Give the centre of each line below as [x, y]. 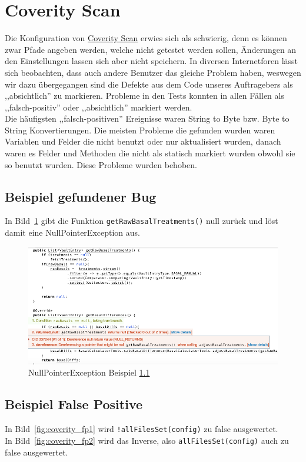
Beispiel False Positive [74, 404]
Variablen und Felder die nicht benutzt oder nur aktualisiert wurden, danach [143, 141]
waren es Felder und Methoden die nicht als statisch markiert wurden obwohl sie [150, 153]
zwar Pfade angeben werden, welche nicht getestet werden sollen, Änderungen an [151, 49]
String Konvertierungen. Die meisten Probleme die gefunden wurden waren [140, 130]
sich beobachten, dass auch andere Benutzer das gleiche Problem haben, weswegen [153, 72]
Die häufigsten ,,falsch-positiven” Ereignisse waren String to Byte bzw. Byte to [147, 118]
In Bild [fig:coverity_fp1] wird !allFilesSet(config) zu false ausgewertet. [142, 429]
